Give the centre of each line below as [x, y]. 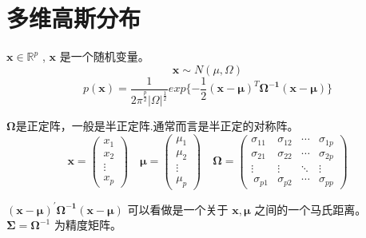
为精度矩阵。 [88, 225]
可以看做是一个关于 [178, 209]
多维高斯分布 [74, 18]
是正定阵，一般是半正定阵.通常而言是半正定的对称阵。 [157, 125]
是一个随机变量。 [104, 56]
